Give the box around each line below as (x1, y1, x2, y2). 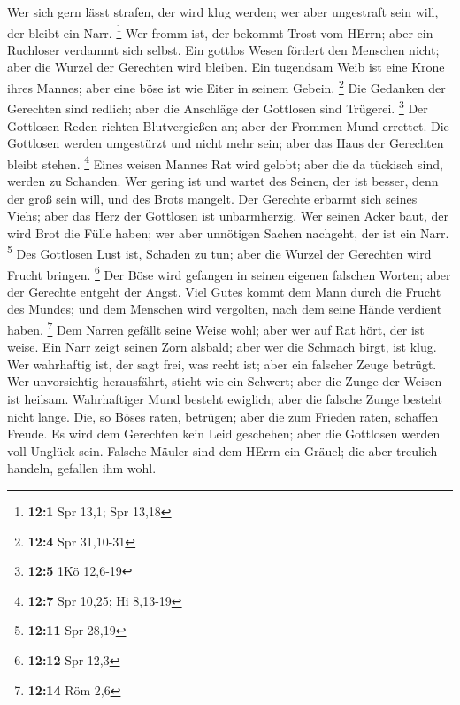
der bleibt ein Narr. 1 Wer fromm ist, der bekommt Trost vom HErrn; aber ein (7, 20, 433, 42)
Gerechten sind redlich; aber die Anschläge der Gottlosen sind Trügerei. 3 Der (7, 97, 428, 117)
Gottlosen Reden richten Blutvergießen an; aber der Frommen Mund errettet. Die (7, 116, 449, 135)
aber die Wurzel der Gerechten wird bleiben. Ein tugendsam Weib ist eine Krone (7, 58, 445, 76)
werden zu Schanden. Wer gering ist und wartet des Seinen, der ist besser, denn (7, 171, 439, 190)
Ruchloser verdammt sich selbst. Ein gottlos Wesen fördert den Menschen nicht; (7, 40, 440, 58)
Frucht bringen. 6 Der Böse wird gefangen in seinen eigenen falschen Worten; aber (7, 262, 451, 283)
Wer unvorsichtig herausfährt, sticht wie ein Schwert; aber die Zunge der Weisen (7, 372, 442, 391)
